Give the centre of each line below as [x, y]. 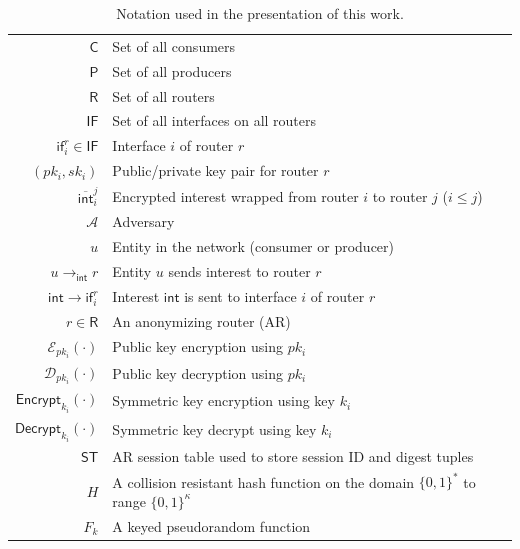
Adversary [143, 221]
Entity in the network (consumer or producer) [253, 246]
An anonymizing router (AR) [201, 320]
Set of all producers [172, 70]
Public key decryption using [198, 372]
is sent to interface [240, 296]
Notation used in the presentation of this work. [260, 13]
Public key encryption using [198, 346]
